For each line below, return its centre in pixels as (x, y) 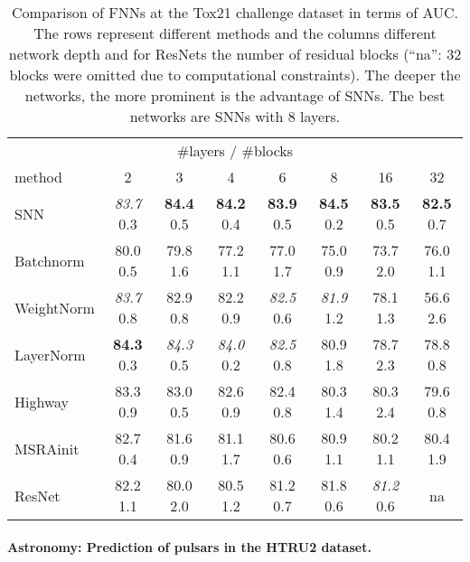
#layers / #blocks (235, 150)
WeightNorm (55, 307)
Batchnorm (50, 260)
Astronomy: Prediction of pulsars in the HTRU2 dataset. (189, 546)
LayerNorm (50, 354)
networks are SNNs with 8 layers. (235, 116)
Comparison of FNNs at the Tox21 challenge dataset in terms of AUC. (235, 12)
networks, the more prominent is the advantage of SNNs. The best (235, 95)
